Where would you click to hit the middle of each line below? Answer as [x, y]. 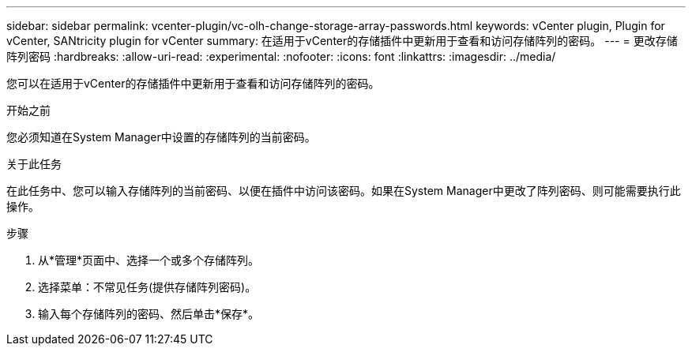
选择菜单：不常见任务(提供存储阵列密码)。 [147, 287]
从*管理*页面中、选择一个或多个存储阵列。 [149, 260]
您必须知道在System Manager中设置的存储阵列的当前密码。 [161, 137]
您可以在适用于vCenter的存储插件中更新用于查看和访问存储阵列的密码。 [193, 83]
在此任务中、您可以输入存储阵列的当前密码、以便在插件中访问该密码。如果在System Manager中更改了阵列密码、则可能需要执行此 [344, 191]
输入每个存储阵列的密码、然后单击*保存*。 [149, 314]
